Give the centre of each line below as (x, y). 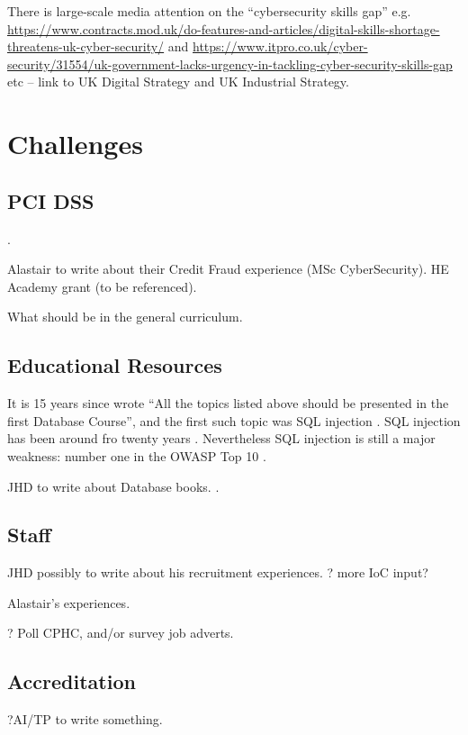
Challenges (75, 144)
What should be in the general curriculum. (125, 317)
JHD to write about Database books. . (113, 486)
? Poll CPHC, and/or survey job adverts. (121, 633)
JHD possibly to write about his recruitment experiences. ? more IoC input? (218, 572)
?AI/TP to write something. (85, 719)
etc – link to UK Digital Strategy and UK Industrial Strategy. (178, 82)
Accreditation (72, 681)
